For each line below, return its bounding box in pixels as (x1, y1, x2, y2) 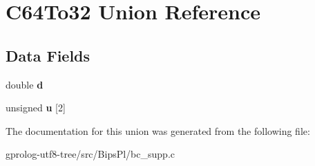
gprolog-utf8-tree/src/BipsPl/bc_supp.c (6, 147, 175, 161)
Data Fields (6, 44, 90, 66)
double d (6, 77, 44, 91)
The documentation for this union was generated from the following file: (6, 123, 310, 138)
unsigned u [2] (6, 100, 66, 115)
